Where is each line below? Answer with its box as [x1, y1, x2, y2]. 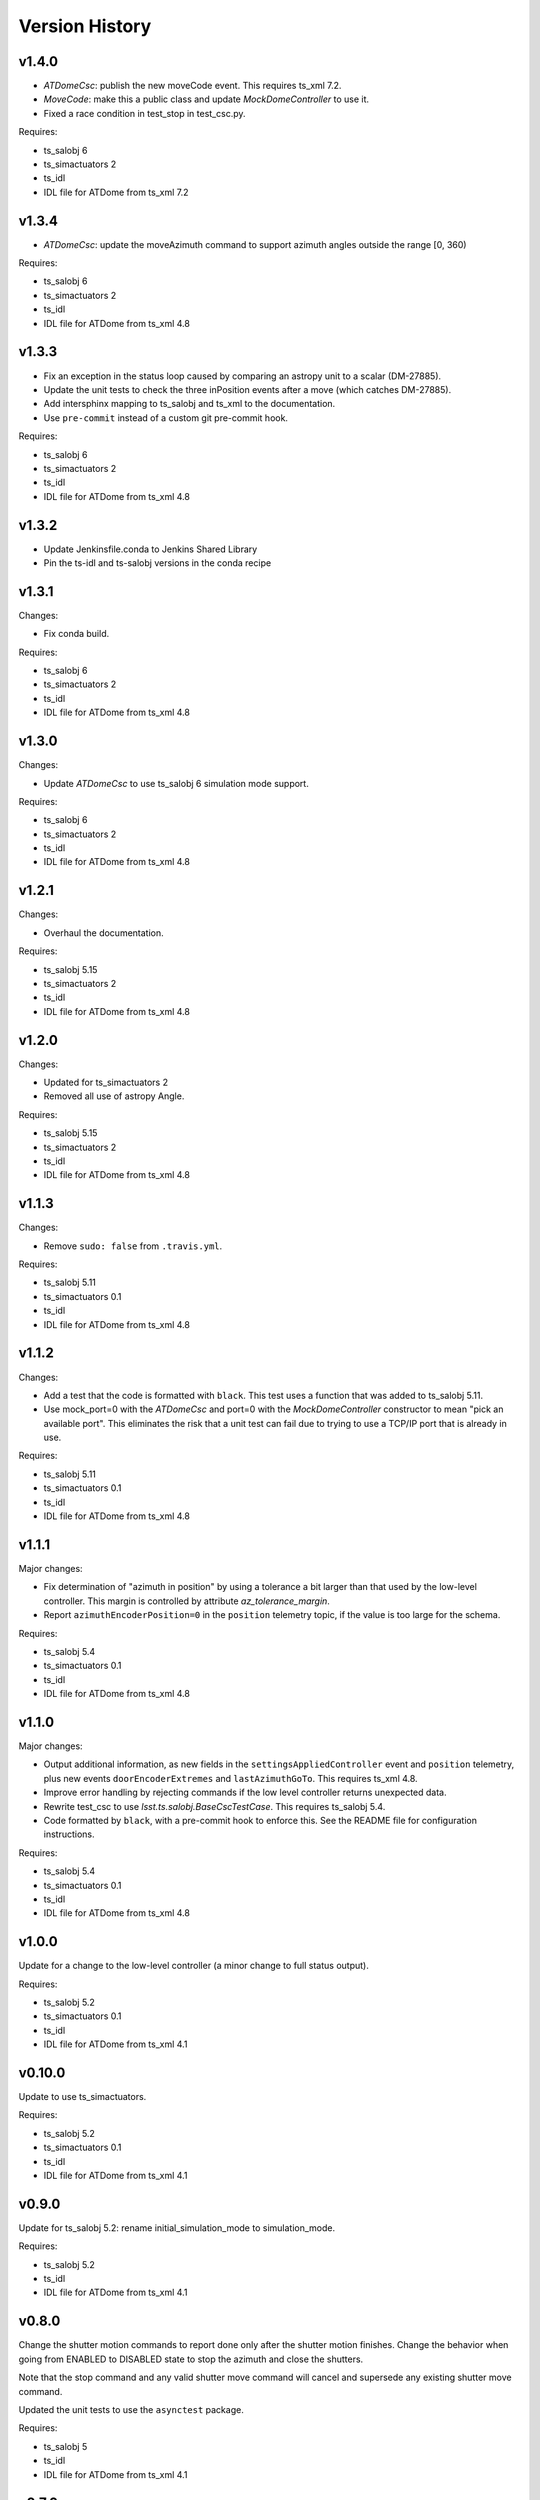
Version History [18, 15, 152, 37]
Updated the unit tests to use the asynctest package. [18, 2403, 244, 2415]
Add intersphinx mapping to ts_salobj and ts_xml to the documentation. [43, 398, 336, 410]
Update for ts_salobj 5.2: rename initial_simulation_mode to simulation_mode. [18, 2221, 335, 2234]
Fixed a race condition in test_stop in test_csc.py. [43, 107, 246, 119]
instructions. [43, 1828, 95, 1840]
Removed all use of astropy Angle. [43, 1090, 185, 1102]
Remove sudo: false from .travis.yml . [43, 1240, 223, 1252]
